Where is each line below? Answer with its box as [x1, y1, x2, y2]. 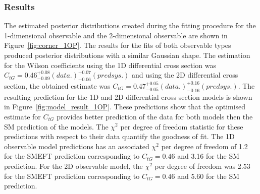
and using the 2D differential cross [132, 70, 238, 80]
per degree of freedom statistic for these [120, 121, 243, 132]
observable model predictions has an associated [4, 141, 149, 151]
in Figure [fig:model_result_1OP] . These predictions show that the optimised [4, 101, 246, 112]
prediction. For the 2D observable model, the [4, 160, 143, 171]
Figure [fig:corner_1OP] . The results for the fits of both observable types [4, 40, 231, 50]
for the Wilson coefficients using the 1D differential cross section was [4, 59, 217, 70]
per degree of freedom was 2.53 [154, 160, 250, 171]
